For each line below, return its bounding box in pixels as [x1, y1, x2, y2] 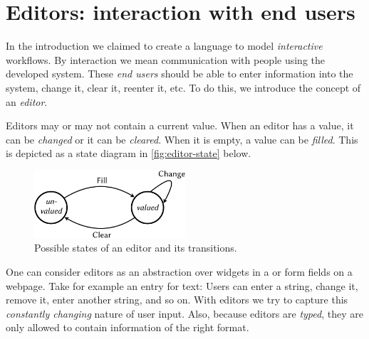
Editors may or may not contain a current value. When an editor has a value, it [6, 118, 354, 133]
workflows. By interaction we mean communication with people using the [6, 52, 326, 67]
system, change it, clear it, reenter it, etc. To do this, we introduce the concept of [6, 80, 361, 95]
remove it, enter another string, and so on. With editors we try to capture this [6, 292, 348, 307]
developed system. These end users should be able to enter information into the [6, 66, 353, 81]
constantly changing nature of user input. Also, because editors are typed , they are [6, 306, 363, 321]
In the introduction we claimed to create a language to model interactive [6, 38, 323, 53]
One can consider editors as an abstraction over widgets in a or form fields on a [6, 264, 353, 279]
